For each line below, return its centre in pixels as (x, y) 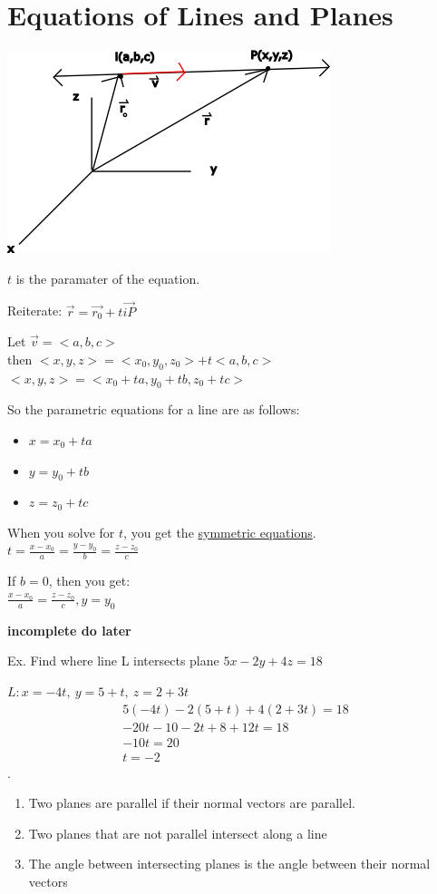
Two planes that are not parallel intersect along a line (178, 833)
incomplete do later (69, 630)
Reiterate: (35, 311)
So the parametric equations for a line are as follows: (154, 409)
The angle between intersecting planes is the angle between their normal (229, 864)
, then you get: (89, 581)
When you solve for (61, 532)
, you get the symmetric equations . (220, 532)
